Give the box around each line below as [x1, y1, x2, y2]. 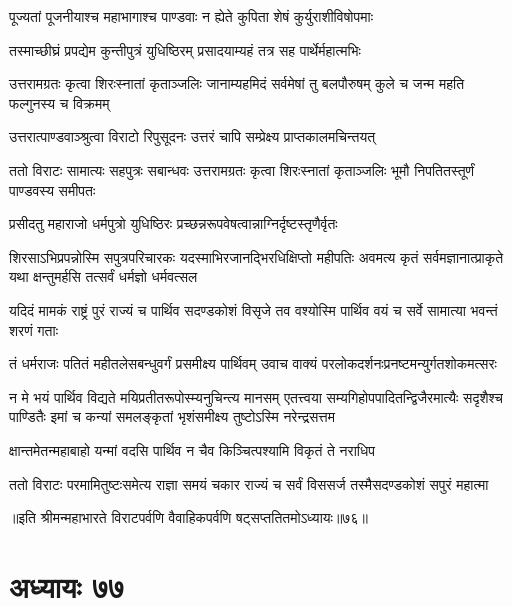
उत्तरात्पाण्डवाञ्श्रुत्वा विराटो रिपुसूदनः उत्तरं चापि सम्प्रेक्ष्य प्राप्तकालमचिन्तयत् [9, 126, 376, 147]
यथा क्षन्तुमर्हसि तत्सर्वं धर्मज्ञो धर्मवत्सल [9, 266, 198, 287]
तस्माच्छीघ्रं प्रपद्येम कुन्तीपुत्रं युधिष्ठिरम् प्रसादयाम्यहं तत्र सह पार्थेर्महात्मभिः [9, 39, 361, 60]
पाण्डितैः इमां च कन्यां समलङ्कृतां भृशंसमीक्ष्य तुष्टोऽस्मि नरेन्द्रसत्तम [9, 406, 335, 427]
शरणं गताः [9, 319, 59, 340]
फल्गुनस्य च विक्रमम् [9, 92, 110, 113]
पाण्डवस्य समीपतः [9, 179, 96, 200]
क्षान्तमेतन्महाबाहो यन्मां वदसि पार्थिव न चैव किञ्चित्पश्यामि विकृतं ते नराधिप [9, 439, 375, 460]
